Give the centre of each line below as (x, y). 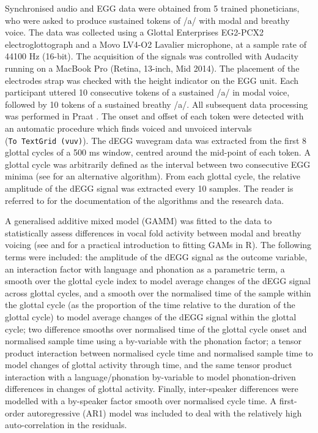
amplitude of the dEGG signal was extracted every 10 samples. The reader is (149, 188)
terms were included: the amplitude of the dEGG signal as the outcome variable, (156, 256)
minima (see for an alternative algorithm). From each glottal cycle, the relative (153, 176)
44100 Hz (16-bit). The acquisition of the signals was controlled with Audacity (152, 56)
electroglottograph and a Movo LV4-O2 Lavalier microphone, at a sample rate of (156, 44)
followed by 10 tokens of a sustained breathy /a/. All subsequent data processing (157, 104)
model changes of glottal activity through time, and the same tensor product (149, 365)
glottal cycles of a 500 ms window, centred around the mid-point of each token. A (158, 152)
